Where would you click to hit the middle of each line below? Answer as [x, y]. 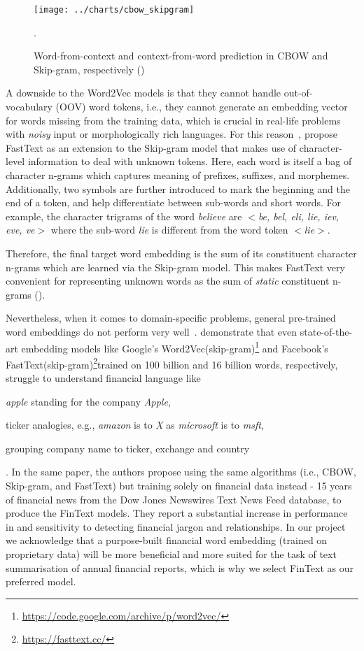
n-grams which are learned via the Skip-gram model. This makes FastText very [175, 267]
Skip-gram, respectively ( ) [89, 69]
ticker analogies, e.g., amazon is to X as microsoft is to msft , [135, 425]
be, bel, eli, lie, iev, [299, 216]
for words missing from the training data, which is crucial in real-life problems [173, 120]
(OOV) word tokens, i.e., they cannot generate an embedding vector [202, 107]
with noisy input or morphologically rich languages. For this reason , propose [172, 134]
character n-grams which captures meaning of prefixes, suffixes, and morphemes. [178, 175]
